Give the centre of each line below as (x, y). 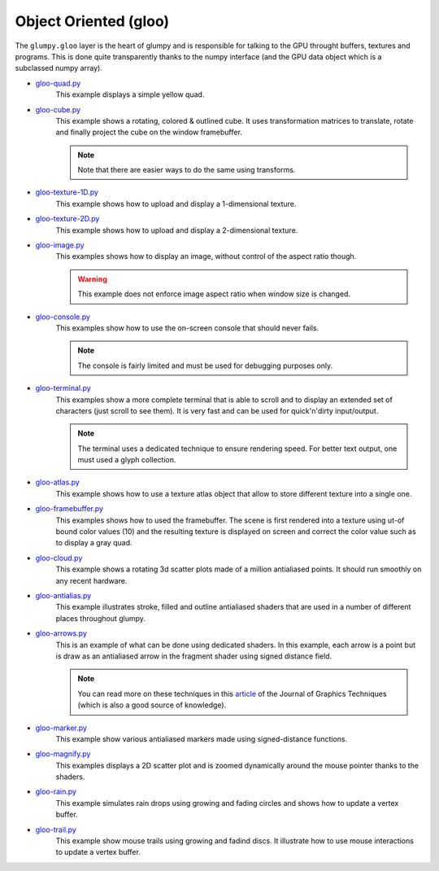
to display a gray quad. (94, 543)
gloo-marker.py (61, 728)
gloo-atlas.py (58, 482)
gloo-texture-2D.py (67, 219)
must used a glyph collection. (127, 460)
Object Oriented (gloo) (92, 21)
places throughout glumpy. (101, 618)
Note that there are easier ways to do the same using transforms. (187, 170)
